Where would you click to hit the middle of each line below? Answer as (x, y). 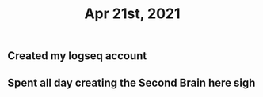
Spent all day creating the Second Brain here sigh (131, 82)
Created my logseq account (77, 56)
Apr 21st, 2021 (132, 14)
